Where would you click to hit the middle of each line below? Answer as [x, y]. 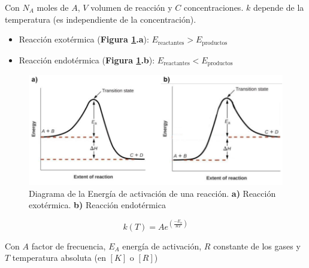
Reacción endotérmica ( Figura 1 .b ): [87, 60]
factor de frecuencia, [69, 246]
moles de [53, 7]
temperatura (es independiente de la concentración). [101, 19]
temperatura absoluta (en [59, 258]
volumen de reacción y [131, 7]
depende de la [278, 7]
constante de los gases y [257, 246]
